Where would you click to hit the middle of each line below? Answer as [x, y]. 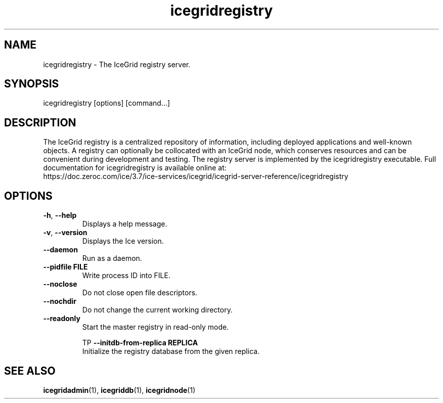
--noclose [60, 284]
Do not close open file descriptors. [140, 293]
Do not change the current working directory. [157, 310]
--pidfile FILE [65, 267]
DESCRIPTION [40, 122]
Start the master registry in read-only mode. [156, 327]
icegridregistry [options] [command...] [107, 103]
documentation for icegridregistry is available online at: [135, 168]
